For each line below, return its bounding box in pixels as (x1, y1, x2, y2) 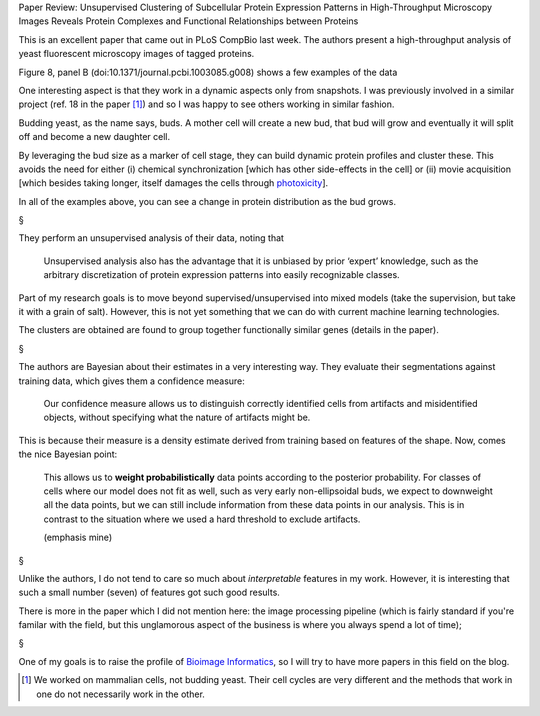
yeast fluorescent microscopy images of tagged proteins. (18, 48, 255, 60)
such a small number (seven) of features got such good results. (18, 586, 280, 599)
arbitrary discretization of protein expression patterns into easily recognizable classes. (43, 269, 400, 281)
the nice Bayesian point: (18, 448, 118, 460)
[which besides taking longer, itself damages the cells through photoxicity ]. (18, 177, 329, 189)
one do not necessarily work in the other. (36, 688, 205, 700)
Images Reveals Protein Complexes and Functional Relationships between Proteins (18, 15, 359, 27)
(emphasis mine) (43, 531, 113, 544)
